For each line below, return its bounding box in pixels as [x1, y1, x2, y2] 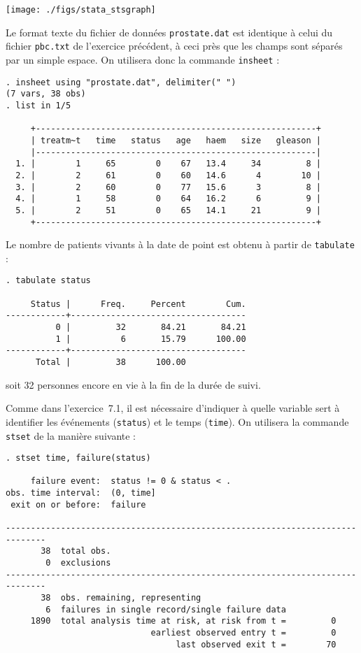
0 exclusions [45, 558, 111, 568]
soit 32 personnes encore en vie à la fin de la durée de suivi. [6, 377, 261, 392]
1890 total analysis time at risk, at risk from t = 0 [30, 616, 337, 626]
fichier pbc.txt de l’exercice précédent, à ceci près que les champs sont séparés [6, 38, 343, 53]
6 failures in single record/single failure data [45, 604, 286, 615]
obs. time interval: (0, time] [6, 488, 156, 498]
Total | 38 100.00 [35, 357, 186, 367]
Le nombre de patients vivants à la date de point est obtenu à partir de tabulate [6, 237, 355, 252]
